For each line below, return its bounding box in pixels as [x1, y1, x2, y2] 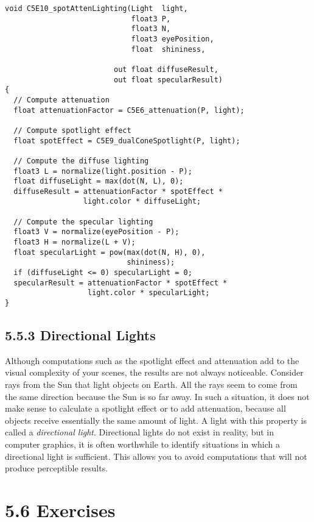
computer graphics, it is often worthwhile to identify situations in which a [5, 438, 280, 451]
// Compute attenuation [13, 95, 110, 104]
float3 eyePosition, [131, 34, 214, 43]
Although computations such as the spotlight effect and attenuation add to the [5, 354, 299, 366]
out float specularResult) [113, 75, 223, 84]
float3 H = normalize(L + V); [13, 238, 136, 247]
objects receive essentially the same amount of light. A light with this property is [5, 413, 307, 426]
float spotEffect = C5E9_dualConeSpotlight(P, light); [13, 136, 240, 145]
